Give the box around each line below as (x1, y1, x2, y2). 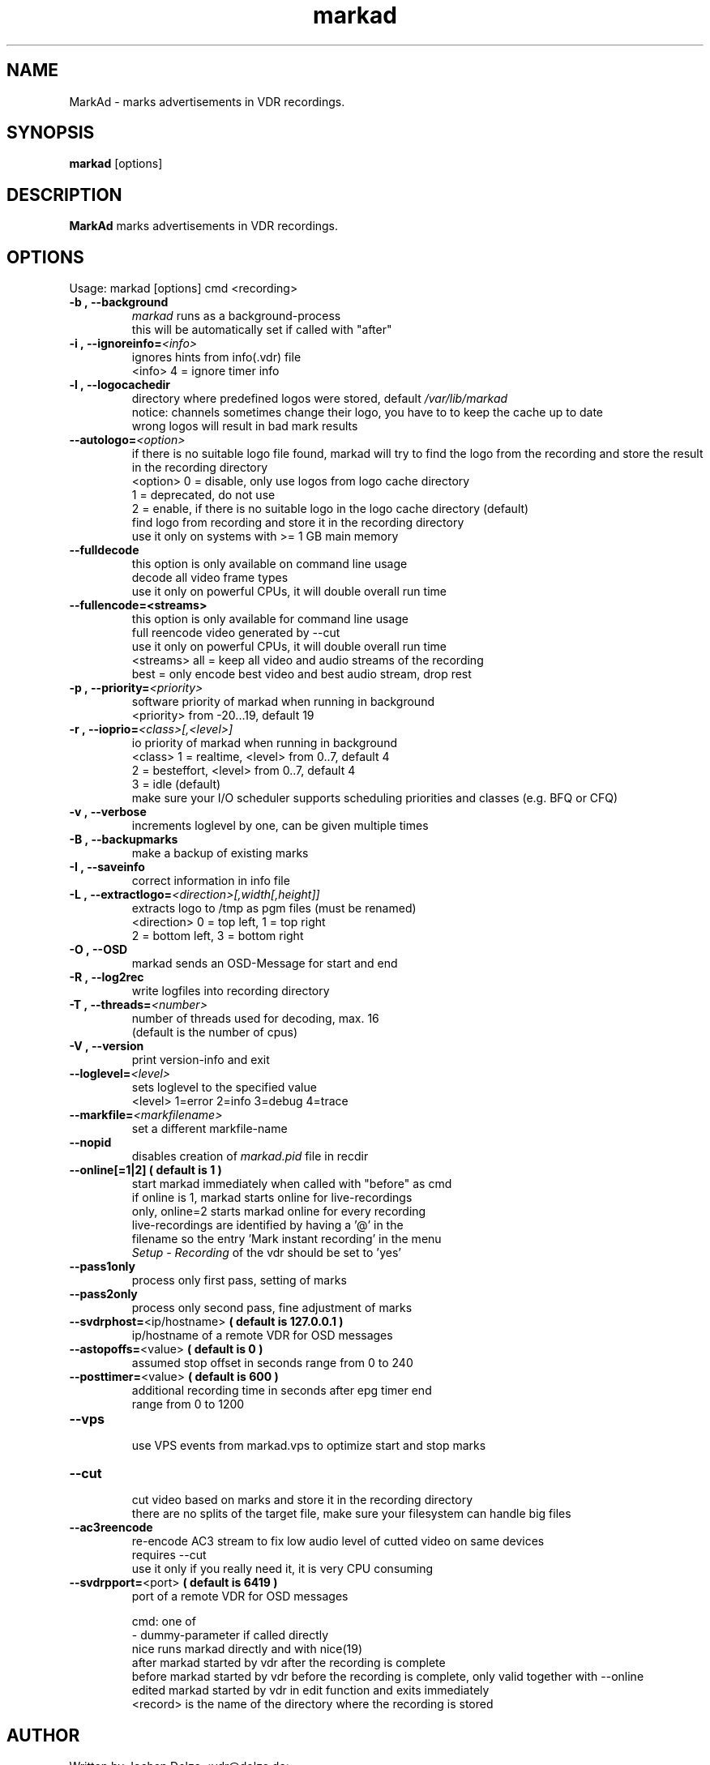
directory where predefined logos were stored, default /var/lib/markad (131, 391, 508, 406)
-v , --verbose (69, 805, 147, 819)
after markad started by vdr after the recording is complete (131, 1656, 446, 1670)
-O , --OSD (69, 942, 128, 957)
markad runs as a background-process (131, 309, 341, 323)
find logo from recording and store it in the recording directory (131, 515, 464, 530)
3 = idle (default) (131, 777, 221, 792)
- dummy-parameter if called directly (131, 1628, 329, 1643)
